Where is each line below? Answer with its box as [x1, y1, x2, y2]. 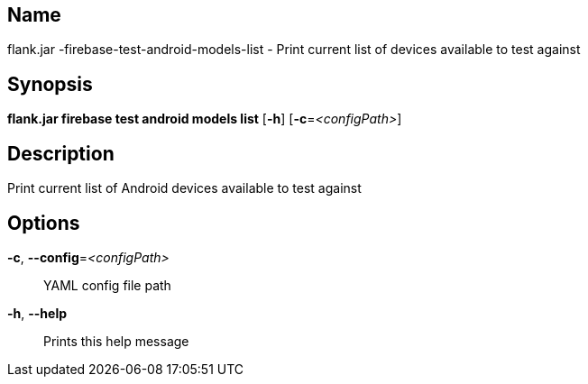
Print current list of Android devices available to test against [7, 180, 362, 197]
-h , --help [7, 305, 68, 321]
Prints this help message [43, 333, 189, 349]
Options [7, 211, 80, 234]
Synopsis [7, 72, 93, 96]
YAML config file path [43, 277, 171, 293]
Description [7, 142, 115, 165]
